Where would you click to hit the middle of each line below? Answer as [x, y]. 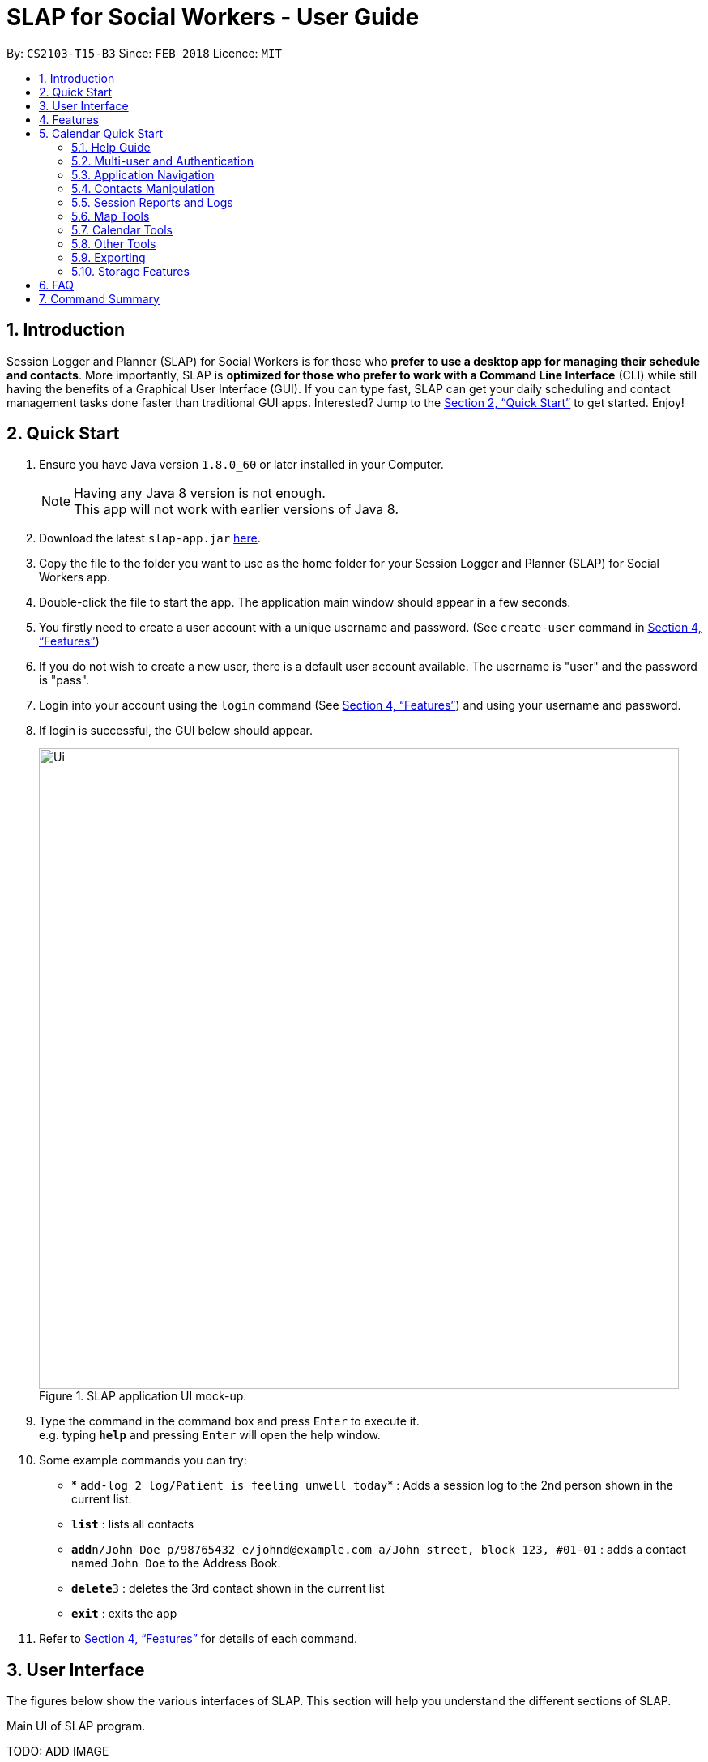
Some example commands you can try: [143, 1460]
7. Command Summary [99, 298]
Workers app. [75, 577]
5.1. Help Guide [111, 147]
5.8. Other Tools [114, 243]
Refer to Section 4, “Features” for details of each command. [198, 1639]
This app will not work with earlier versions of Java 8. [236, 510]
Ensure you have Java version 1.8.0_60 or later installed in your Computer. [241, 465]
